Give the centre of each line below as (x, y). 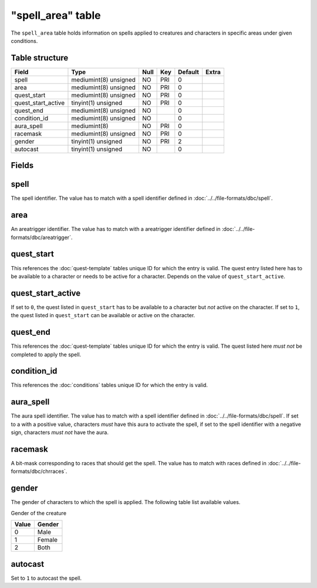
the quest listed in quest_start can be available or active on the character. (103, 315)
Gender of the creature (39, 513)
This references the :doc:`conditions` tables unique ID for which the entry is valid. (109, 385)
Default (189, 72)
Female (48, 540)
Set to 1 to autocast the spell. (46, 578)
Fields (22, 165)
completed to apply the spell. (46, 354)
